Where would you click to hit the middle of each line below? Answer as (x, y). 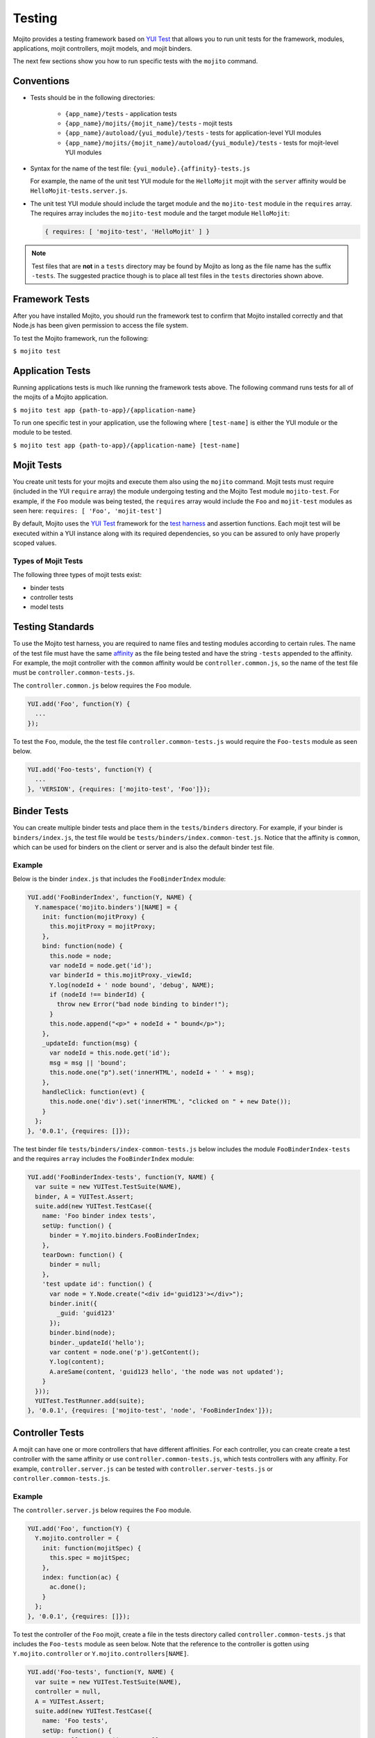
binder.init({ (73, 1303)
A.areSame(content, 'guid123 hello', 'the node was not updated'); (167, 1372)
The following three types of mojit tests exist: (77, 575)
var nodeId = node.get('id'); (101, 965)
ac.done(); (68, 1587)
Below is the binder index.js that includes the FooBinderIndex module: (119, 879)
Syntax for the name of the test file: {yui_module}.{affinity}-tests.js (140, 168)
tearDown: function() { (82, 1255)
